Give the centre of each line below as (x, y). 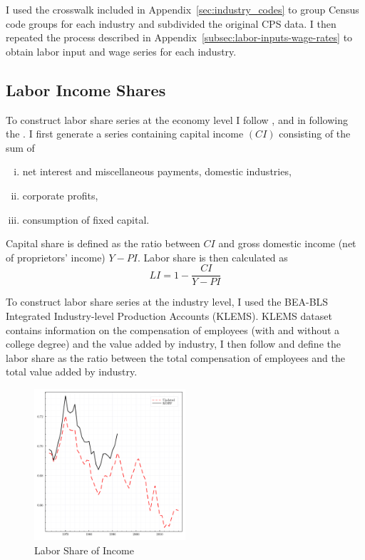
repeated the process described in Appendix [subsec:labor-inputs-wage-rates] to (179, 37)
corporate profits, (60, 195)
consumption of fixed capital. (86, 219)
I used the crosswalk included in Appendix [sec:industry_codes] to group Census (182, 9)
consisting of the (315, 134)
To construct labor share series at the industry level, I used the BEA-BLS (167, 302)
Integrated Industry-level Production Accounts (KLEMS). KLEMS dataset (169, 315)
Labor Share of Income (84, 550)
